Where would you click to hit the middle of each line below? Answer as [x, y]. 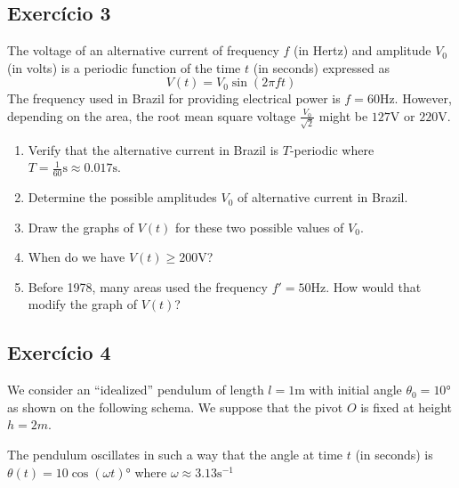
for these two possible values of [260, 227]
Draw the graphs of [81, 227]
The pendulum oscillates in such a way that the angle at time [175, 455]
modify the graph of [82, 304]
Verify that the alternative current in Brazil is [153, 149]
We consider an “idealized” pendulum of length [136, 390]
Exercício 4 [59, 352]
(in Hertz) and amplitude [362, 50]
